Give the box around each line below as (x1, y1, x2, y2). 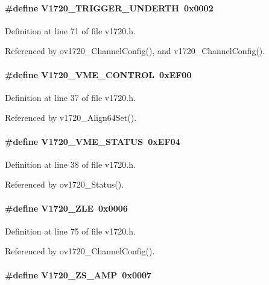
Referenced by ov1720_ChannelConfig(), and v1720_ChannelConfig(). (5, 44, 265, 57)
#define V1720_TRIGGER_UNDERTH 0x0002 (5, 1, 214, 14)
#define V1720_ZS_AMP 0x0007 (5, 268, 152, 281)
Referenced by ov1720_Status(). (5, 178, 124, 191)
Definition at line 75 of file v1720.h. (5, 224, 136, 237)
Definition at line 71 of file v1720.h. (5, 24, 136, 37)
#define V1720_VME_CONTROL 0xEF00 (5, 68, 192, 81)
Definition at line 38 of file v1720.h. (5, 158, 136, 170)
